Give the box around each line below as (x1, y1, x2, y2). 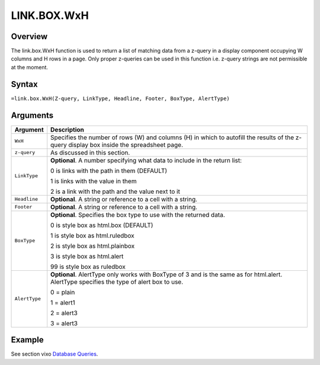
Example (11, 335, 44, 345)
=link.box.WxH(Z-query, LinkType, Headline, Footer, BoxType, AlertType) (11, 95, 231, 102)
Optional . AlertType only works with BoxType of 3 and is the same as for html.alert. (50, 270, 283, 278)
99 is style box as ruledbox (50, 262, 126, 271)
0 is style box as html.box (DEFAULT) (50, 221, 153, 229)
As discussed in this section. (50, 148, 130, 156)
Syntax (11, 79, 38, 89)
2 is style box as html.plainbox (50, 242, 135, 250)
